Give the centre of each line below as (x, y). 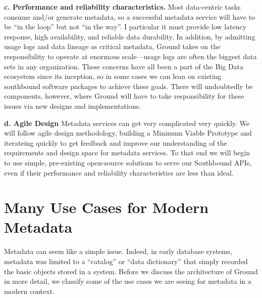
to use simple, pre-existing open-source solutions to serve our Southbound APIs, (128, 162)
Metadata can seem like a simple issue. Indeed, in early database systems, (118, 251)
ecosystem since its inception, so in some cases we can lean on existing (113, 76)
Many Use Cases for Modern (107, 207)
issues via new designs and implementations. (73, 105)
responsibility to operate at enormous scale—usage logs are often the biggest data (130, 56)
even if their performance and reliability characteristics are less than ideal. (119, 172)
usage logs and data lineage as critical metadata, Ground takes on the (112, 46)
